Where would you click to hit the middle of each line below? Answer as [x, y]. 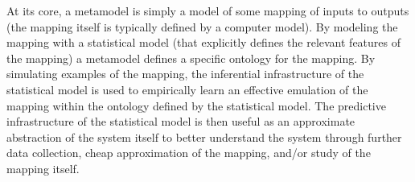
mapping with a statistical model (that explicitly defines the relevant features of [203, 42]
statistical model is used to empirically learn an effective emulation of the [187, 89]
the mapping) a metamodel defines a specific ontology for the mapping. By [191, 58]
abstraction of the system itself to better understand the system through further [204, 136]
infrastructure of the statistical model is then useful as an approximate [181, 121]
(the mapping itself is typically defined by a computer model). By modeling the [202, 26]
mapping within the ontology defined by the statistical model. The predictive [196, 105]
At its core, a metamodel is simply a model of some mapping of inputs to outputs [208, 10]
